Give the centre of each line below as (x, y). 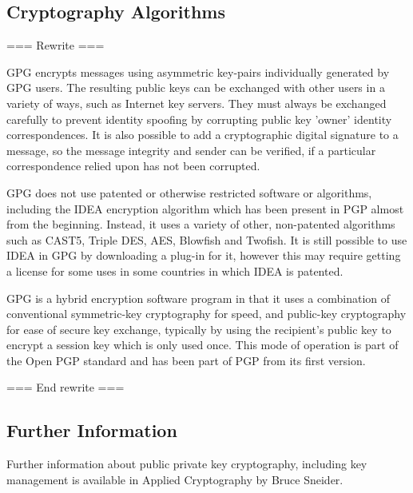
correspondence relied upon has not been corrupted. (133, 166)
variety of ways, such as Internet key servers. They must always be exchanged (197, 103)
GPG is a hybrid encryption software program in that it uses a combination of (199, 298)
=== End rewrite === (66, 387)
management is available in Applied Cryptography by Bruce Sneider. (175, 479)
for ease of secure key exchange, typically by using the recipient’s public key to (199, 329)
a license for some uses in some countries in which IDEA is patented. (175, 270)
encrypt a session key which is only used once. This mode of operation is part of (203, 345)
